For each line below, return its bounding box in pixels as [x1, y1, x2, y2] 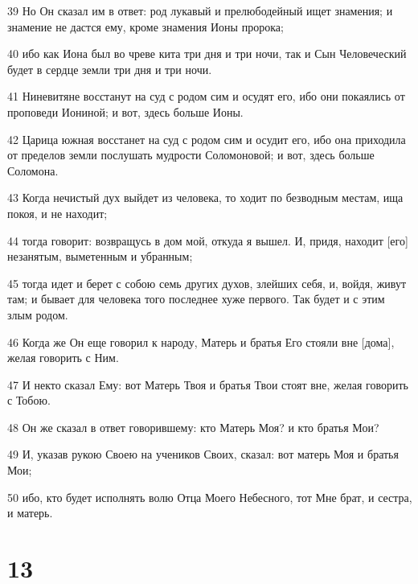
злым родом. [7, 306, 68, 323]
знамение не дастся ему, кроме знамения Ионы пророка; [7, 18, 284, 35]
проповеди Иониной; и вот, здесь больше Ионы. [7, 103, 244, 120]
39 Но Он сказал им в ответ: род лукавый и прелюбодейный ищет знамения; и [7, 2, 393, 19]
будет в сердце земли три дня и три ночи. [7, 60, 212, 77]
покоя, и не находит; [7, 204, 108, 221]
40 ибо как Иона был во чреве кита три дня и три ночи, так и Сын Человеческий [7, 45, 407, 62]
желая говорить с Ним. [7, 349, 119, 366]
